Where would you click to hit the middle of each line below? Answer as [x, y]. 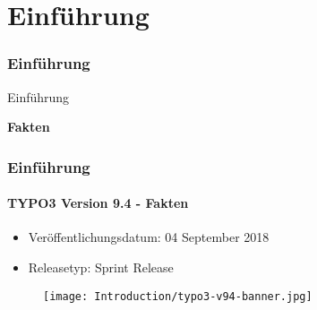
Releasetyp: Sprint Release [101, 267]
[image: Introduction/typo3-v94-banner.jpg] [178, 296]
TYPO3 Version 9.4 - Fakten [98, 203]
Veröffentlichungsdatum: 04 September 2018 [149, 237]
